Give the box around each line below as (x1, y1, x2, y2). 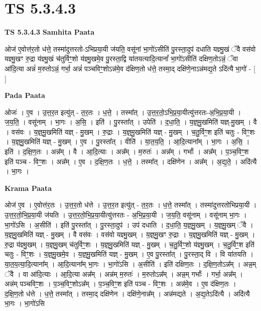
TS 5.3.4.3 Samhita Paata (5, 27, 95, 37)
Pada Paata (5, 90, 45, 100)
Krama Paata (5, 182, 52, 193)
